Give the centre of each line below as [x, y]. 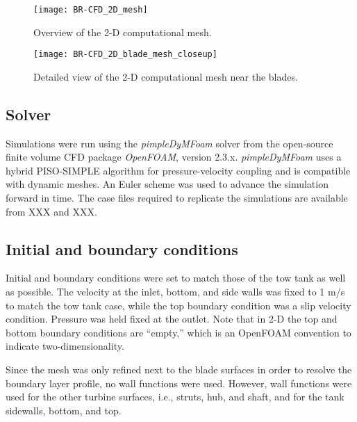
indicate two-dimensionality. [65, 346]
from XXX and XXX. [51, 211]
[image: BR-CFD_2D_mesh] [91, 10]
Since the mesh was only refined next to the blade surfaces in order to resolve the [179, 370]
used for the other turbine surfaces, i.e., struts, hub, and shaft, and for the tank [175, 397]
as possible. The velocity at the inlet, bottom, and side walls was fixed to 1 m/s [175, 292]
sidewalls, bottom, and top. [64, 410]
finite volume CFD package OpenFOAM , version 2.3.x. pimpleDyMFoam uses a [174, 157]
